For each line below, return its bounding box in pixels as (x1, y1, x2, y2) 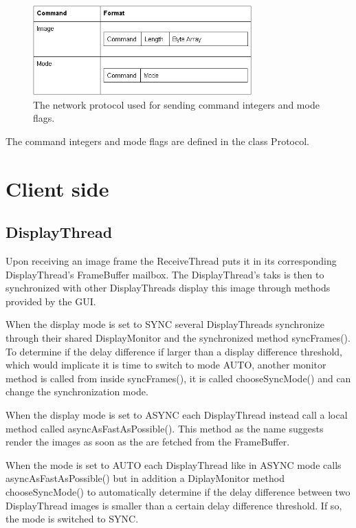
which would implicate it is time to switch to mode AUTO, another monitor (5, 357, 326, 372)
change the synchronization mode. (5, 384, 148, 399)
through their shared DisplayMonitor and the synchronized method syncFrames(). (5, 330, 351, 344)
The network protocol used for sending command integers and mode (33, 97, 320, 111)
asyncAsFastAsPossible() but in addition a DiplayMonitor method (5, 471, 285, 485)
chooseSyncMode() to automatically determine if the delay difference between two (5, 484, 351, 498)
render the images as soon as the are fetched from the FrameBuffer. (5, 434, 290, 449)
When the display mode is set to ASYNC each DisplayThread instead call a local (5, 407, 348, 421)
